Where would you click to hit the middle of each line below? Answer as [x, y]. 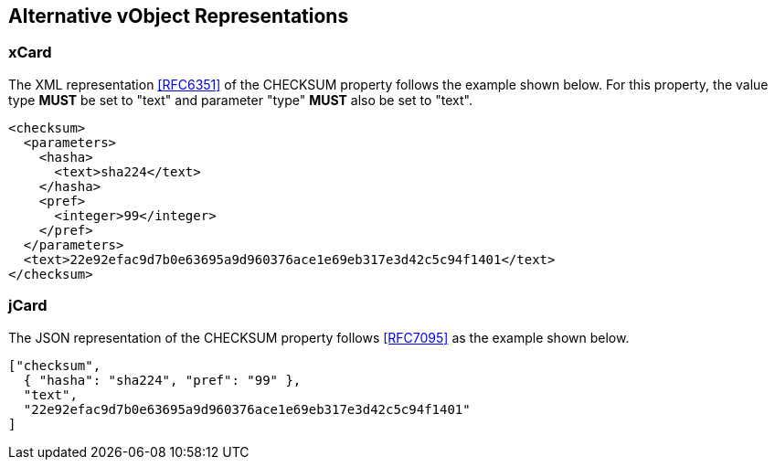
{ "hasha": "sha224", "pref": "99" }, [162, 380]
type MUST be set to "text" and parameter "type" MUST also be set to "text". [241, 100]
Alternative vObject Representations [179, 16]
